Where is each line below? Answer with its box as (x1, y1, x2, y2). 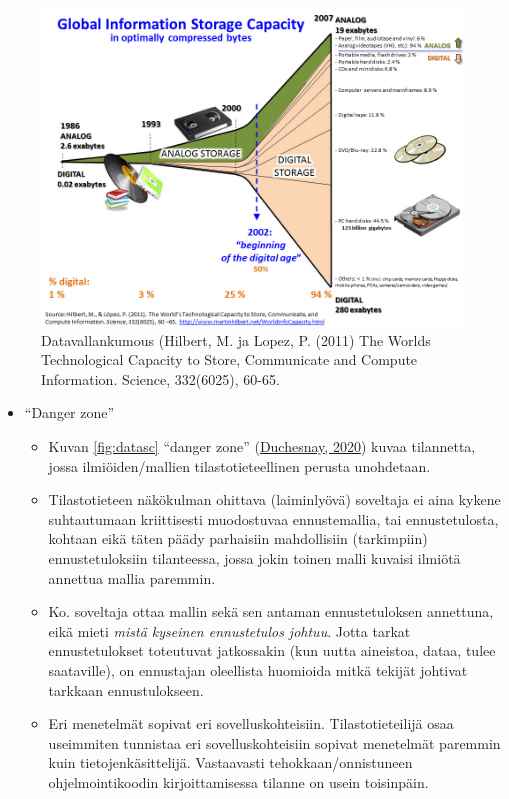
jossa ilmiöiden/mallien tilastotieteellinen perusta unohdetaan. (48, 455, 431, 476)
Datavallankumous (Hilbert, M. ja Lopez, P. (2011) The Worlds (41, 329, 431, 350)
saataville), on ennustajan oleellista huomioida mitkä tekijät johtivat (48, 659, 468, 680)
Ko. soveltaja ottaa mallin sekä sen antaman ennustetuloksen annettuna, (48, 601, 494, 622)
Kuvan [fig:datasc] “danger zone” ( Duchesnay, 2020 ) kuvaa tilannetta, (48, 435, 476, 456)
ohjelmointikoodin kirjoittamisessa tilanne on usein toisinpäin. (48, 771, 429, 792)
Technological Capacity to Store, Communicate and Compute (41, 349, 418, 370)
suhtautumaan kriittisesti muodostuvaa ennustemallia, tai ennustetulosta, (48, 508, 499, 529)
